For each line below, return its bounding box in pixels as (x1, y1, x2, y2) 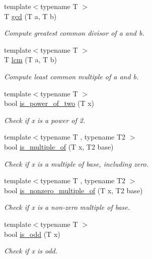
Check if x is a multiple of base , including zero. (4, 158, 148, 169)
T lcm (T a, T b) (4, 54, 57, 65)
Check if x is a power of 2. (4, 114, 86, 125)
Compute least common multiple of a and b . (4, 71, 139, 81)
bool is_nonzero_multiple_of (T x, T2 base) (4, 185, 143, 195)
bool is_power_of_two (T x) (4, 98, 95, 108)
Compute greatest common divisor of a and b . (4, 28, 144, 38)
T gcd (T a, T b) (4, 11, 57, 21)
